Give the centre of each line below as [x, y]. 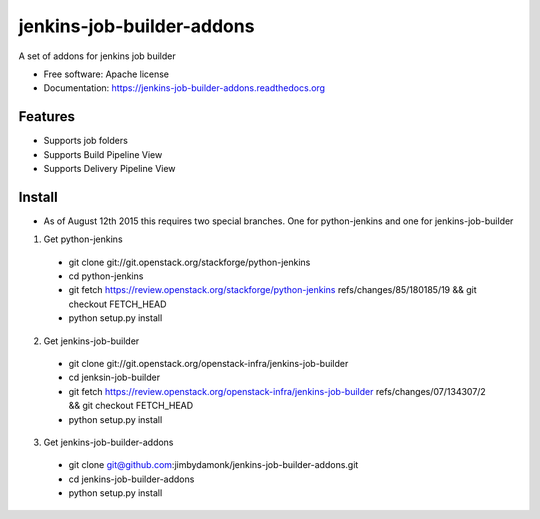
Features [46, 116]
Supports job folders [86, 141]
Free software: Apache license [106, 74]
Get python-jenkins [83, 239]
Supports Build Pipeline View [103, 154]
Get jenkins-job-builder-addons [108, 442]
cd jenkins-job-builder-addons [131, 479]
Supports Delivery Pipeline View [109, 169]
